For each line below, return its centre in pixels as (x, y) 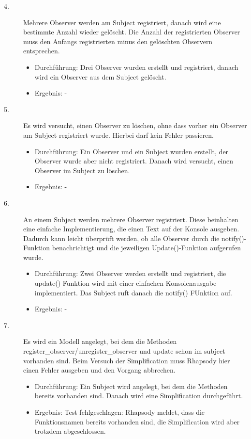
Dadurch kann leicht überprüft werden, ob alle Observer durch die (121, 238)
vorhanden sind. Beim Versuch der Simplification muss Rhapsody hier (127, 360)
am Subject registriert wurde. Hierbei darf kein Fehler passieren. (118, 135)
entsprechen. (42, 51)
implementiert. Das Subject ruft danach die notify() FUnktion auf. (133, 292)
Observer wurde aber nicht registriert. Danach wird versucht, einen (134, 161)
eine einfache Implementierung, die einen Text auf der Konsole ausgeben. (131, 229)
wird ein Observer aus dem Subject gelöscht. (100, 76)
